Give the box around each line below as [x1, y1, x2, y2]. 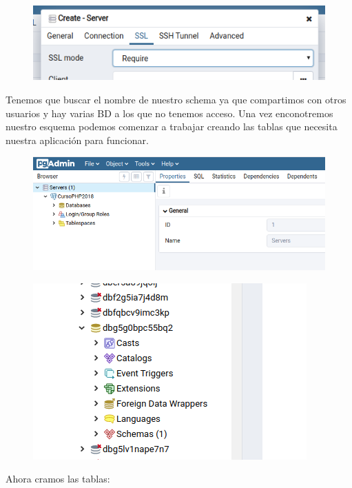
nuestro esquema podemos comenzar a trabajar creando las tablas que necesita [6, 119, 338, 134]
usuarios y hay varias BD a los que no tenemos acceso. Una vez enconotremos [6, 105, 333, 120]
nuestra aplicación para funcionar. [6, 132, 149, 147]
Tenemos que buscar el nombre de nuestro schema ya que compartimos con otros [6, 92, 346, 106]
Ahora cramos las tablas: [6, 471, 110, 486]
